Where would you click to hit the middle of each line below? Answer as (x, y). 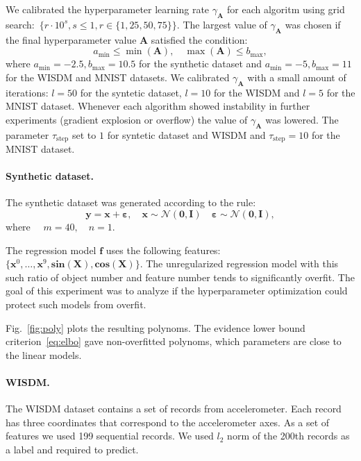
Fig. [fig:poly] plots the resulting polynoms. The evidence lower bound (156, 327)
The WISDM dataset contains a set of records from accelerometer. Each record (174, 409)
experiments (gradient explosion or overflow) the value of (127, 119)
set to (84, 134)
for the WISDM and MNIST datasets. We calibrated (118, 77)
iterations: (27, 92)
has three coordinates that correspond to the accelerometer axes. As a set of (168, 422)
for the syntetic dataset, (131, 92)
